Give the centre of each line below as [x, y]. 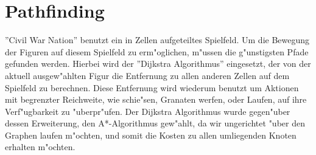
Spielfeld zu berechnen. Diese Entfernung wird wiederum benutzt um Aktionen [152, 87]
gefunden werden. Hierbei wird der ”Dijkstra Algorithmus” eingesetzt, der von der [158, 64]
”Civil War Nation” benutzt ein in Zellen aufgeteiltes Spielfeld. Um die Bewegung [157, 40]
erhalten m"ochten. [40, 147]
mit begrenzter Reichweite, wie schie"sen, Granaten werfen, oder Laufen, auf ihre [156, 99]
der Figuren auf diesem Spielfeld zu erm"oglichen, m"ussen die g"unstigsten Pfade [157, 51]
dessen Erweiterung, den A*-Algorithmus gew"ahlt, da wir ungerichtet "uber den [155, 123]
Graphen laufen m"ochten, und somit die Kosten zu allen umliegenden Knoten [151, 135]
